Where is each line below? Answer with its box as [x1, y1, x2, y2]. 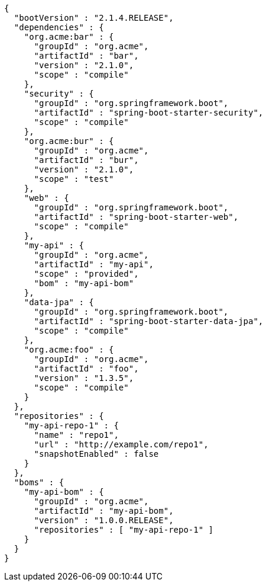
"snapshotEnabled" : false [34, 449, 159, 459]
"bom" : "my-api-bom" [34, 278, 134, 288]
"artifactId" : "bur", [34, 155, 139, 165]
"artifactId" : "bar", [34, 51, 139, 60]
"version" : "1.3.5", [34, 373, 134, 383]
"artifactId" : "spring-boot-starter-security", [34, 108, 264, 117]
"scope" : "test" [34, 174, 114, 184]
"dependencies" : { [14, 23, 104, 32]
